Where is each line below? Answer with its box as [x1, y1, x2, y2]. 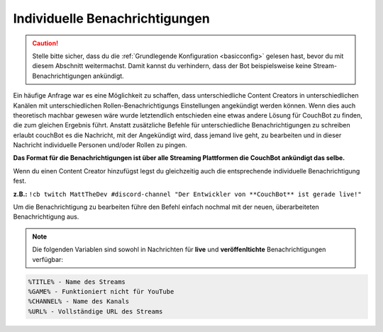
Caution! [32, 39, 59, 47]
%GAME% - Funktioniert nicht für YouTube [28, 287, 174, 295]
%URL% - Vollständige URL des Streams [28, 307, 163, 315]
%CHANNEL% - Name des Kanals [28, 297, 130, 306]
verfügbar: [32, 255, 64, 263]
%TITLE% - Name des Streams [28, 277, 126, 286]
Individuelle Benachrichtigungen [13, 11, 211, 26]
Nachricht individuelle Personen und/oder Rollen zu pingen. [13, 141, 187, 149]
